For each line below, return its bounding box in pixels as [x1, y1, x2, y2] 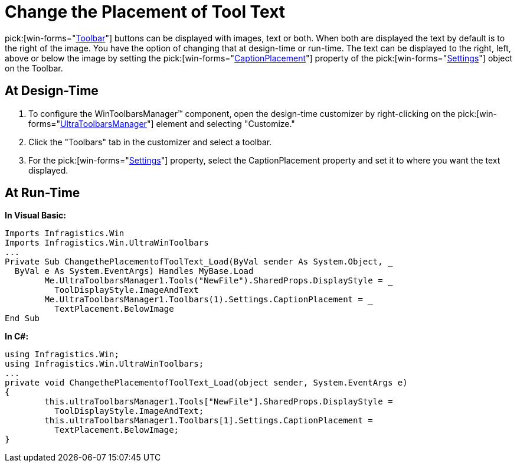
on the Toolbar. [5, 63, 63, 73]
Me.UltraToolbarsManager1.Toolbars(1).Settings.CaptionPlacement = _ [44, 295, 373, 305]
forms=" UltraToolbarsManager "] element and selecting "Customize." [28, 118, 295, 129]
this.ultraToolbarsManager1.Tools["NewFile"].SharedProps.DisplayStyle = [44, 397, 393, 407]
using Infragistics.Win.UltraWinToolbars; [5, 359, 204, 369]
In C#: [5, 331, 29, 342]
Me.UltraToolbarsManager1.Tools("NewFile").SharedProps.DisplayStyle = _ [44, 276, 393, 286]
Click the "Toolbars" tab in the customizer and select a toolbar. [28, 136, 272, 147]
